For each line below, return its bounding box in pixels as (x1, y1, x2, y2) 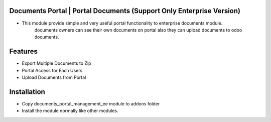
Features (9, 47, 38, 56)
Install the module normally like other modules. (22, 108, 118, 114)
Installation (9, 87, 45, 96)
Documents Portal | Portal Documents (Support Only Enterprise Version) (9, 7, 241, 15)
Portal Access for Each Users (22, 67, 83, 73)
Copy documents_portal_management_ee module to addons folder (22, 100, 160, 106)
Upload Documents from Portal (22, 74, 86, 80)
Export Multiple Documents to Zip (22, 60, 91, 66)
